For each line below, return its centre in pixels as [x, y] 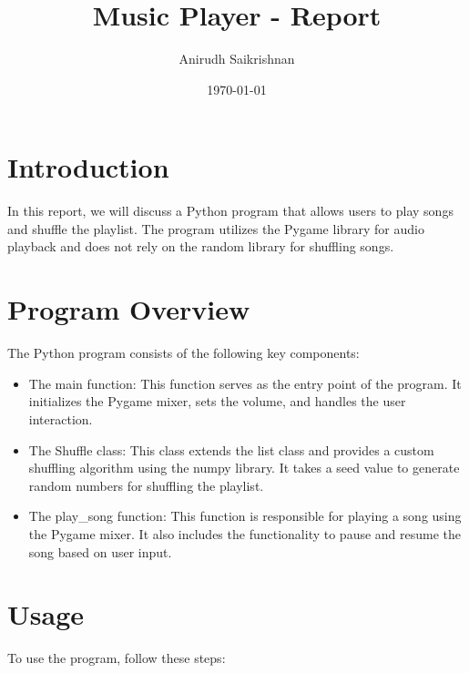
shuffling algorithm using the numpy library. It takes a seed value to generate [244, 468]
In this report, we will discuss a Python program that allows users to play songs [230, 211]
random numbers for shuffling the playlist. [146, 485]
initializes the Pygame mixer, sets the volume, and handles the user [217, 401]
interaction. [61, 418]
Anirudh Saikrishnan [237, 59]
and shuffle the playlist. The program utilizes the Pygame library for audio [216, 228]
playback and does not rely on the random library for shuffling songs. [201, 246]
